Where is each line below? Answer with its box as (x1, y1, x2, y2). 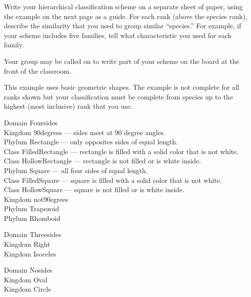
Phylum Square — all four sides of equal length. (4, 165, 148, 175)
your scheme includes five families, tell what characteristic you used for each (4, 30, 231, 40)
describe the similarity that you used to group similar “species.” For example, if (4, 20, 241, 31)
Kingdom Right (4, 239, 50, 249)
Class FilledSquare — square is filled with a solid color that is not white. (4, 175, 222, 185)
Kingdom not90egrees (4, 194, 68, 204)
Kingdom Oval (4, 274, 48, 284)
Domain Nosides (4, 265, 53, 275)
